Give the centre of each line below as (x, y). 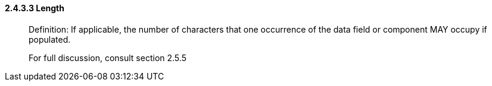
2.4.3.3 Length (35, 8)
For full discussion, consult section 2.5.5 (108, 58)
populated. (50, 39)
